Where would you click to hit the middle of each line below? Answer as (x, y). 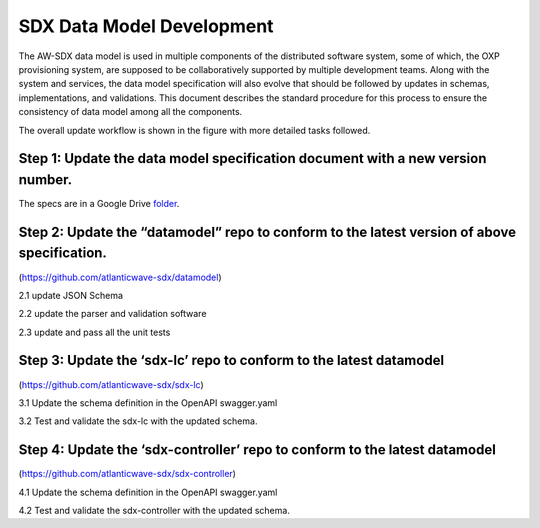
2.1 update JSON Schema (71, 295)
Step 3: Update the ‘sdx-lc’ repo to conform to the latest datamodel (231, 360)
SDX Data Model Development (146, 26)
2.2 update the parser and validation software (112, 314)
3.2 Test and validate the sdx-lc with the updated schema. (138, 421)
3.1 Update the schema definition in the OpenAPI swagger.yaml (148, 402)
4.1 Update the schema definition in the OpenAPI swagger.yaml (148, 492)
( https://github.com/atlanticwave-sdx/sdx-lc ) (111, 384)
